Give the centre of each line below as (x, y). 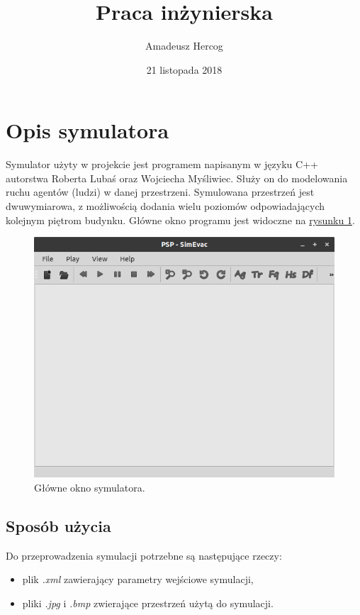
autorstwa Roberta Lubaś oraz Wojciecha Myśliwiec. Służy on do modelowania (177, 178)
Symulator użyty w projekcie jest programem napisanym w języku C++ (162, 164)
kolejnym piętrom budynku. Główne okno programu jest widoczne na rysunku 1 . (180, 220)
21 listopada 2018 (184, 69)
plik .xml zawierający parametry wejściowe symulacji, (138, 579)
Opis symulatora (88, 130)
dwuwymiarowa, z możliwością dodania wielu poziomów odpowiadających (165, 206)
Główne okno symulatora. (90, 487)
